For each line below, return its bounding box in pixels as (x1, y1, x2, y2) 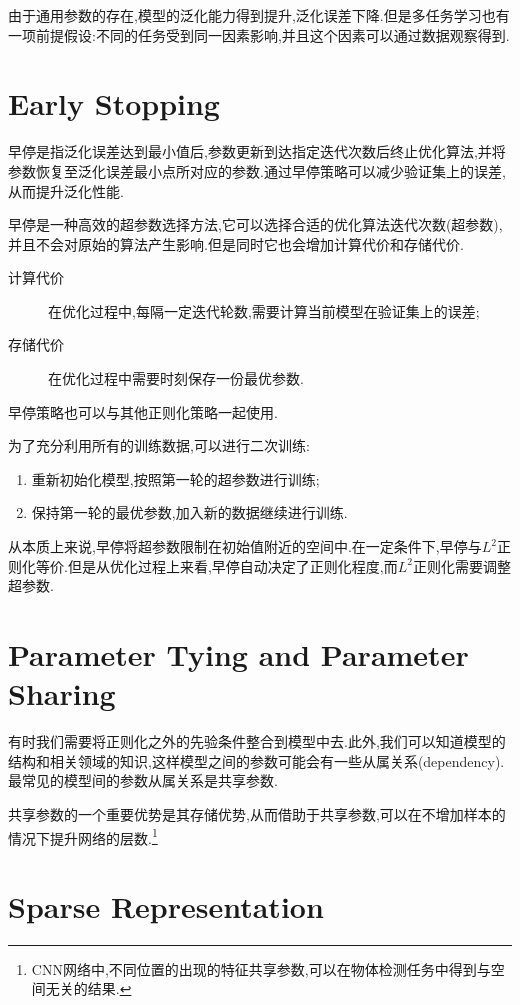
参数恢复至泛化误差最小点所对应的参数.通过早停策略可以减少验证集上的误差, (8, 160, 506, 181)
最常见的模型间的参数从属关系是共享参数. (8, 770, 278, 791)
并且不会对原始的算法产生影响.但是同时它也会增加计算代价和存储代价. (8, 233, 464, 254)
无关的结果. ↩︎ (45, 978, 132, 999)
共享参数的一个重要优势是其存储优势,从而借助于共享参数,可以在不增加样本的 (8, 803, 506, 824)
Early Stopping (8, 83, 220, 124)
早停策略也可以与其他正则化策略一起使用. (8, 401, 278, 422)
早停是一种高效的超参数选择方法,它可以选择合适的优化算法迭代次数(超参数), (8, 214, 503, 235)
